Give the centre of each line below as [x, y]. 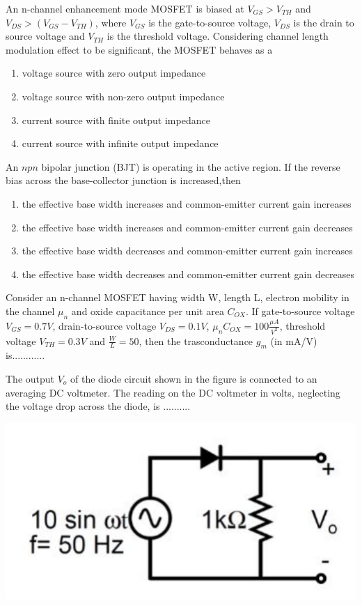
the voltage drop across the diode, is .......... [98, 406]
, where [111, 22]
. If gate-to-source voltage [300, 311]
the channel [30, 311]
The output [30, 378]
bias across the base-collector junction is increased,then [123, 180]
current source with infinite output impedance [120, 143]
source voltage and [45, 36]
